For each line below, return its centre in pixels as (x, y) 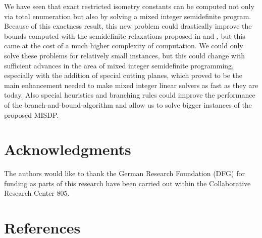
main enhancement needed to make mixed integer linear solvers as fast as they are (131, 85)
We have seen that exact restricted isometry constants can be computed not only (129, 6)
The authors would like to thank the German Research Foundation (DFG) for (124, 173)
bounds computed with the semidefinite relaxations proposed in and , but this (125, 35)
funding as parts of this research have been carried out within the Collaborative (127, 183)
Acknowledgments (68, 149)
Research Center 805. (37, 193)
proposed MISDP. (32, 114)
